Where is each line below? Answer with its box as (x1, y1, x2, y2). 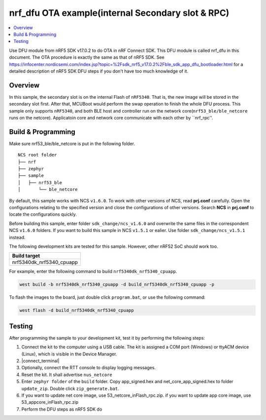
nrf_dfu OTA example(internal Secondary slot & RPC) (9, 7, 230, 18)
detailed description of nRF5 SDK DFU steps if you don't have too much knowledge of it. (9, 68, 189, 74)
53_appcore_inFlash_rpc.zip (21, 399, 79, 405)
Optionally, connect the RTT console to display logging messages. (21, 365, 156, 371)
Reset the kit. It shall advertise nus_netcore (21, 372, 113, 378)
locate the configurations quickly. (9, 211, 77, 217)
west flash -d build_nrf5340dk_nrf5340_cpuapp (19, 307, 134, 313)
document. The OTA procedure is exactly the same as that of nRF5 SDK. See (9, 54, 165, 60)
